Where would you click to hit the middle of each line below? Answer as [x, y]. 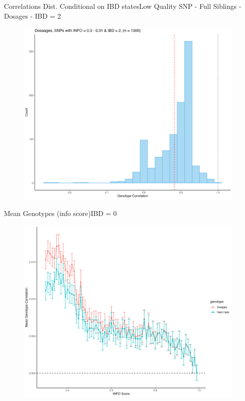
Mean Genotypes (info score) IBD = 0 [61, 213]
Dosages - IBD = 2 [32, 15]
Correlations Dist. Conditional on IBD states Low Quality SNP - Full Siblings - [123, 6]
